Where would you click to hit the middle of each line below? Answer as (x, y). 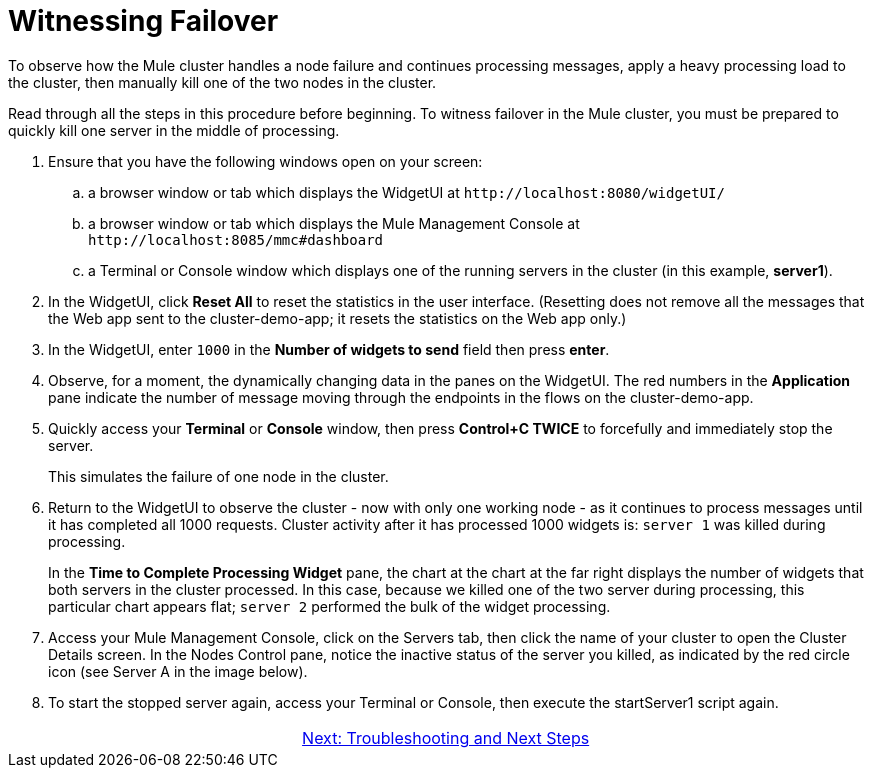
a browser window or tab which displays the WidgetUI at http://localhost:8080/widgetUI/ (406, 192)
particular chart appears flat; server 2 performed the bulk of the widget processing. (329, 606)
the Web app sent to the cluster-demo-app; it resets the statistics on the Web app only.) (337, 318)
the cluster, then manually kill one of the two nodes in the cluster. (222, 82)
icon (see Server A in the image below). (178, 671)
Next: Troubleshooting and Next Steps (446, 737)
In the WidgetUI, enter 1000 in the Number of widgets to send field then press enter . (329, 349)
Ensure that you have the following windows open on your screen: (265, 161)
